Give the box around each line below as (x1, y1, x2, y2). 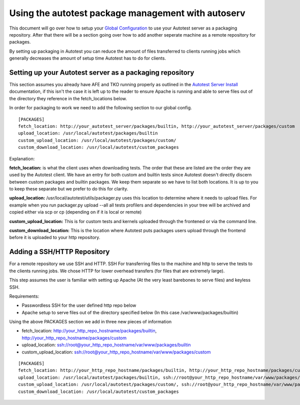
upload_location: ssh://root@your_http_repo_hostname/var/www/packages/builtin (21, 342, 191, 348)
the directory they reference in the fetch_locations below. (9, 95, 127, 101)
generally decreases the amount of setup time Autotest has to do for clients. (9, 55, 166, 61)
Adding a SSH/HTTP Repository (9, 248, 110, 256)
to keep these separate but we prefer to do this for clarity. (9, 186, 128, 192)
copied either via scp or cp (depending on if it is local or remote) (9, 209, 142, 215)
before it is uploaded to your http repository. (9, 235, 100, 241)
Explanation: (9, 155, 35, 161)
